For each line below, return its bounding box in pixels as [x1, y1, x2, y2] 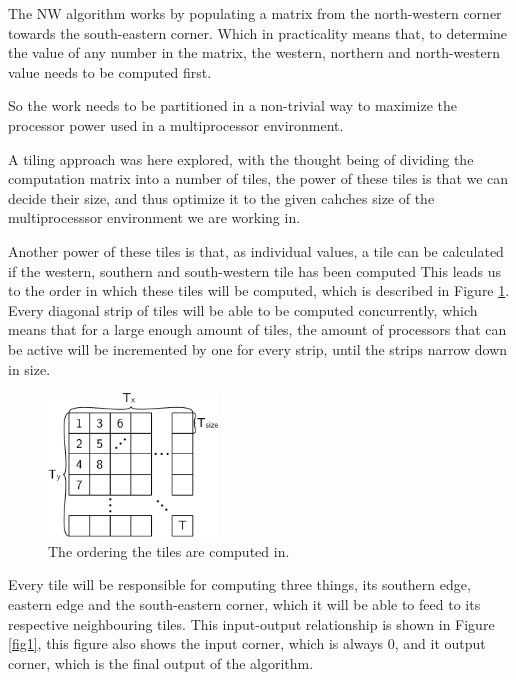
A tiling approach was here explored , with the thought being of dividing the [8, 148, 474, 169]
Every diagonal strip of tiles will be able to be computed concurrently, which [8, 299, 478, 320]
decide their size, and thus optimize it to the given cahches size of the [8, 187, 435, 208]
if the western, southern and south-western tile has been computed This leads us [8, 260, 502, 281]
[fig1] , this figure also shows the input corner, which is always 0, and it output [8, 633, 486, 654]
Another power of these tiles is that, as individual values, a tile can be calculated [8, 240, 504, 261]
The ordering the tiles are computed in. [48, 540, 290, 561]
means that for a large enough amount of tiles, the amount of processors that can [8, 319, 507, 340]
